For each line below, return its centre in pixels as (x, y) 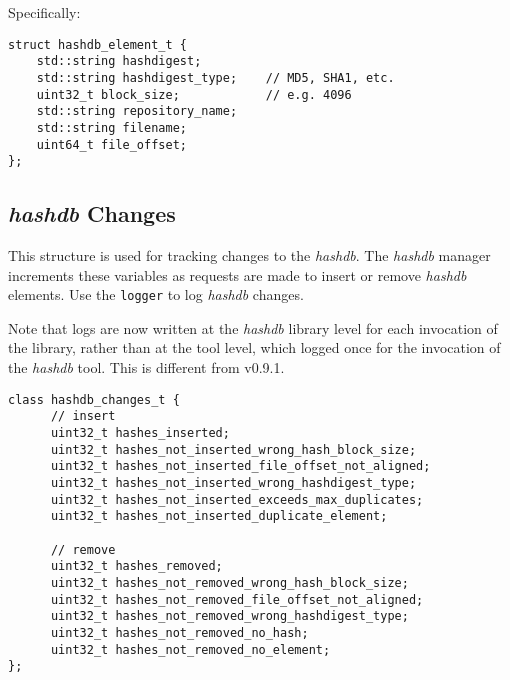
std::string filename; (111, 127)
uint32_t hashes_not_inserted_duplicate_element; (219, 516)
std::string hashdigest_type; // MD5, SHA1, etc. (215, 77)
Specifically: (44, 12)
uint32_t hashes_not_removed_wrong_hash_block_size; (229, 582)
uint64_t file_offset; (111, 144)
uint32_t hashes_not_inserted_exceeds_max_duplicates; (237, 499)
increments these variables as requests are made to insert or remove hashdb (237, 274)
